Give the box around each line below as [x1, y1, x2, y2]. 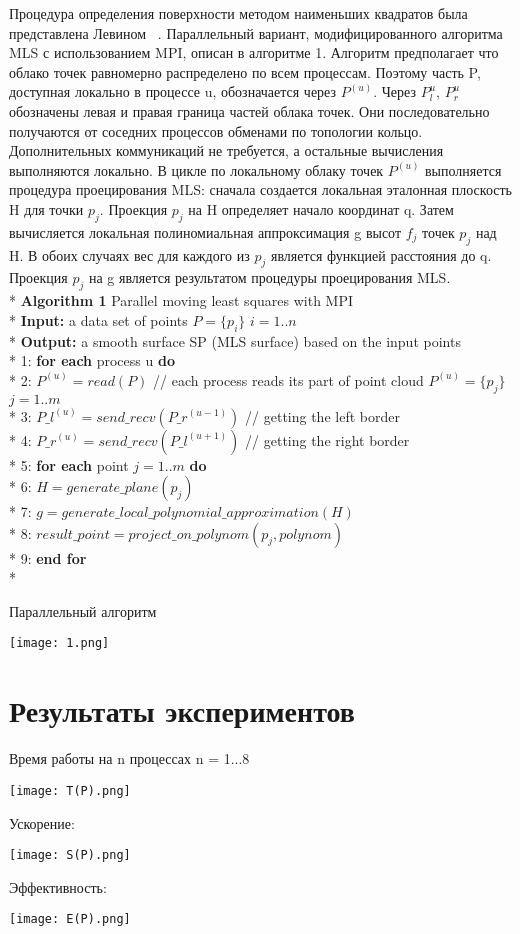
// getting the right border [245, 429, 410, 450]
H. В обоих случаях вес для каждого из [9, 244, 250, 265]
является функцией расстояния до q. [270, 244, 492, 265]
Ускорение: [9, 812, 75, 833]
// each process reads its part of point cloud [153, 369, 424, 390]
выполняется [425, 159, 502, 180]
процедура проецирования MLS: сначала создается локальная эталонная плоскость [9, 179, 512, 200]
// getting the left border [245, 405, 400, 426]
